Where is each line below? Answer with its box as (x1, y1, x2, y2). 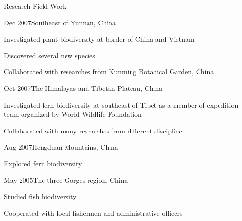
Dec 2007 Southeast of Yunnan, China (4, 17, 116, 27)
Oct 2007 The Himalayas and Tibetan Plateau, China (4, 83, 163, 93)
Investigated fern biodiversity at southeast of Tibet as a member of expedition (4, 99, 239, 110)
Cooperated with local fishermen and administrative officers (4, 207, 183, 218)
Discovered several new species (4, 50, 95, 60)
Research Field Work (4, 1, 66, 11)
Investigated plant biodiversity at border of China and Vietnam (4, 34, 195, 44)
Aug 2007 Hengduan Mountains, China (4, 142, 118, 152)
